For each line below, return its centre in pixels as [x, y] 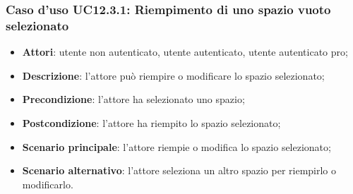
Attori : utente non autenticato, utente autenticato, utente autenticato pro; [185, 52]
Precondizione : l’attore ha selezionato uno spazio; [133, 99]
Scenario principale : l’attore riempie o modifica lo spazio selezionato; [176, 146]
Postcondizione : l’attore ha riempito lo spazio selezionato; [151, 122]
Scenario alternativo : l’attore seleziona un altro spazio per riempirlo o [179, 170]
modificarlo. [48, 184]
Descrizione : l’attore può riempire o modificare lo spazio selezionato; [173, 75]
